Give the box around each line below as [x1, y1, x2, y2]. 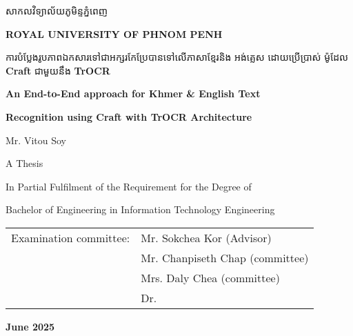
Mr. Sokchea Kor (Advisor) [141, 229, 272, 246]
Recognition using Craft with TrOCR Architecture [6, 109, 252, 123]
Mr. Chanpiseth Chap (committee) [141, 249, 309, 266]
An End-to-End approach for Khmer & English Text [6, 86, 261, 101]
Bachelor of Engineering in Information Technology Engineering [6, 202, 275, 217]
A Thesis [6, 156, 43, 170]
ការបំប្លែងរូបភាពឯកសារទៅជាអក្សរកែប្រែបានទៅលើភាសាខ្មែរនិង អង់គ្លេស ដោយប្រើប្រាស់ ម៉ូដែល [6, 50, 349, 64]
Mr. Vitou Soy [6, 132, 66, 147]
